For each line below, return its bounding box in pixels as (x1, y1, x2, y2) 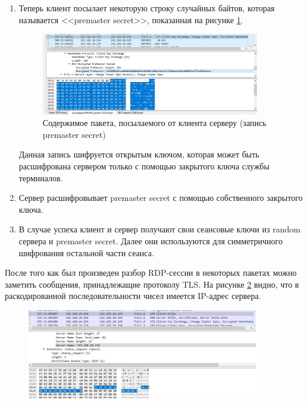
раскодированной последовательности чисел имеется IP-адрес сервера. (5, 289, 261, 302)
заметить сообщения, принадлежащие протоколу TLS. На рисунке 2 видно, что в (5, 278, 299, 290)
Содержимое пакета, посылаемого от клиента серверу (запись (42, 117, 267, 129)
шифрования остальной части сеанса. (18, 246, 154, 259)
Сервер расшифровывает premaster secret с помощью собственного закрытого (18, 191, 303, 204)
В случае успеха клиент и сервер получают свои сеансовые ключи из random (18, 223, 300, 235)
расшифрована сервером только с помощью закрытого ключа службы (18, 159, 270, 172)
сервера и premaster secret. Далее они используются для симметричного (18, 234, 283, 247)
